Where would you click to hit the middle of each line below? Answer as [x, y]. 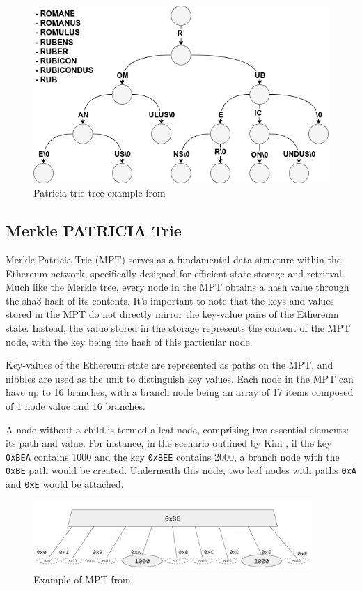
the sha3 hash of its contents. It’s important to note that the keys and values [170, 300]
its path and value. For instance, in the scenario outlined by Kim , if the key [169, 443]
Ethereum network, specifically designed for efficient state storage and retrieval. [175, 273]
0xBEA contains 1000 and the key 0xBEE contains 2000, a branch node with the [173, 456]
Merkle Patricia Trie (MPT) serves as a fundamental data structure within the [173, 260]
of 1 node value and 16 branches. [76, 406]
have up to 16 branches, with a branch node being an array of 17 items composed [180, 392]
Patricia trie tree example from [100, 193]
